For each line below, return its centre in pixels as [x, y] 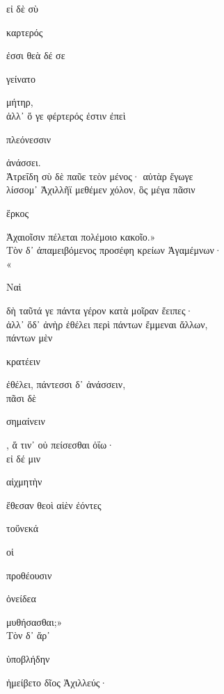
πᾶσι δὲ [21, 397]
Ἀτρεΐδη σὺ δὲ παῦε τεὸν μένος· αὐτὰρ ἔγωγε [100, 176]
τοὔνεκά [23, 528]
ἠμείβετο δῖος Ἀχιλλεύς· [57, 682]
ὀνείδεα [21, 598]
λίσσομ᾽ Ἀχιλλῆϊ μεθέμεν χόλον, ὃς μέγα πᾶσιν [101, 189]
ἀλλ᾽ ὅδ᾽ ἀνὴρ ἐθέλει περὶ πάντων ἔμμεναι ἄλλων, [107, 324]
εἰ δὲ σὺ [22, 8]
